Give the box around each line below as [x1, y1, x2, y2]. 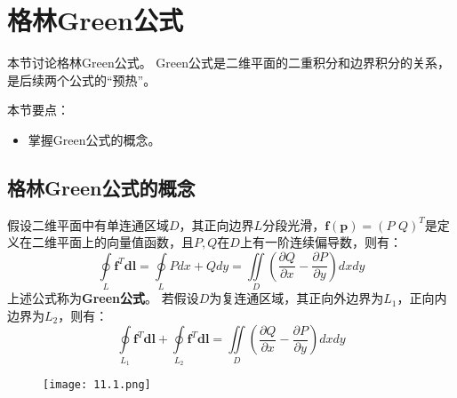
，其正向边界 [179, 215, 254, 234]
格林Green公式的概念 [7, 173, 196, 201]
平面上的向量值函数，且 [56, 233, 194, 251]
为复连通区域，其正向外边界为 [209, 289, 384, 307]
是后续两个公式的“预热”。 [7, 70, 156, 89]
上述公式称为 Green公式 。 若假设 [7, 289, 199, 307]
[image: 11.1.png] [43, 378, 151, 392]
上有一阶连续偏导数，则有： [239, 233, 402, 251]
